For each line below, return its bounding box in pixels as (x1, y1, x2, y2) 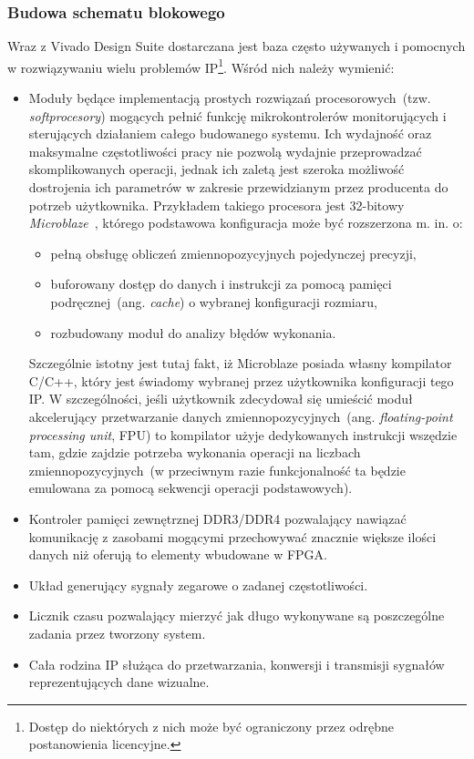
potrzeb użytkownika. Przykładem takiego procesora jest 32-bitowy (28, 195, 405, 214)
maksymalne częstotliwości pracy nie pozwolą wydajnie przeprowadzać (28, 141, 422, 160)
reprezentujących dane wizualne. (28, 672, 210, 692)
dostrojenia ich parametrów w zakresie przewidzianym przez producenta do (28, 178, 448, 197)
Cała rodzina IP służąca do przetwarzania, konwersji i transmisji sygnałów (28, 654, 445, 673)
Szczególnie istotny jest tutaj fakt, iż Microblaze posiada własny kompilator (28, 354, 452, 373)
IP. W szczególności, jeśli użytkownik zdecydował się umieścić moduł (28, 389, 413, 408)
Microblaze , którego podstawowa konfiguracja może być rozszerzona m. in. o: (28, 213, 463, 232)
